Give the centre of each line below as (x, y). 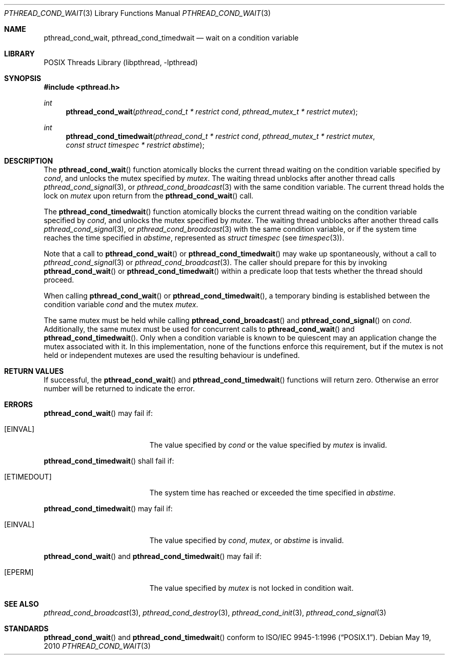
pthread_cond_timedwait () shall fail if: (109, 461)
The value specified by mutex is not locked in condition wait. (251, 588)
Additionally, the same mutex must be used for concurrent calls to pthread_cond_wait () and (199, 329)
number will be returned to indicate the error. (119, 388)
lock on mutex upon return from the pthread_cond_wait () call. (149, 196)
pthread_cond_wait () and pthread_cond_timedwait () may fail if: (153, 556)
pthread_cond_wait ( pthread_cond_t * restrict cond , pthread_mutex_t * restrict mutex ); (212, 112)
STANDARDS (26, 628)
